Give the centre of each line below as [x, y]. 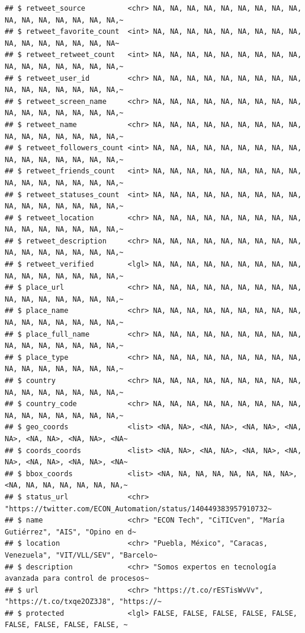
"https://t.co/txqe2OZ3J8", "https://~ [83, 602]
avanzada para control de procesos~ [77, 579]
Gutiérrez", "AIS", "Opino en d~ [70, 532]
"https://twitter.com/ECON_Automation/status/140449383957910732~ [139, 509]
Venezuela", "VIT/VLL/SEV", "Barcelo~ [81, 555]
